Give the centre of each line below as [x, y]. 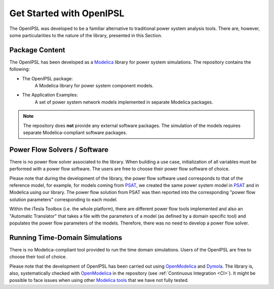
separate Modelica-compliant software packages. [75, 133]
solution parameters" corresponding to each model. [63, 199]
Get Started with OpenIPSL [67, 13]
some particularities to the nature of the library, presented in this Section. [86, 35]
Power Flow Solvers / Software [59, 150]
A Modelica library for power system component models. [94, 86]
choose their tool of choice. [38, 257]
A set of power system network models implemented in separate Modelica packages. [124, 102]
